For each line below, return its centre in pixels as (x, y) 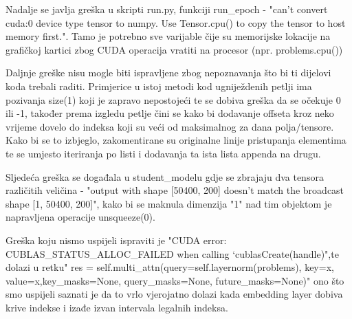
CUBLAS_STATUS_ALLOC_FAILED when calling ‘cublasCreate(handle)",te (172, 253)
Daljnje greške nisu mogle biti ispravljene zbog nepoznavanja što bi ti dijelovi (168, 73)
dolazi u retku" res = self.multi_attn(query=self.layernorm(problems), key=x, (170, 267)
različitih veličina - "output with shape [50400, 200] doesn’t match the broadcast (175, 190)
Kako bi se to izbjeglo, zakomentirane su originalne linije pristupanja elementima (176, 140)
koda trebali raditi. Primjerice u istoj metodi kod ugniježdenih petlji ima (159, 86)
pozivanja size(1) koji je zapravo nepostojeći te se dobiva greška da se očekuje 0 (173, 99)
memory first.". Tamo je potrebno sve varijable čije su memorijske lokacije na (168, 36)
